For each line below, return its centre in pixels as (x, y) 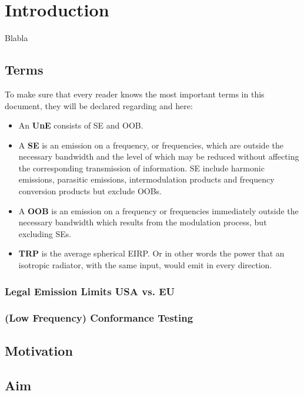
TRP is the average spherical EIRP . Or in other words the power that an (151, 253)
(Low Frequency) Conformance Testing (99, 318)
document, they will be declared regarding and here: (99, 105)
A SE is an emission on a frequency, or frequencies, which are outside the (151, 145)
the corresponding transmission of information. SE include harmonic (141, 168)
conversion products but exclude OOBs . (90, 191)
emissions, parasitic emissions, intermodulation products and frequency (146, 179)
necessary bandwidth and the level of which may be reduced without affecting (159, 156)
